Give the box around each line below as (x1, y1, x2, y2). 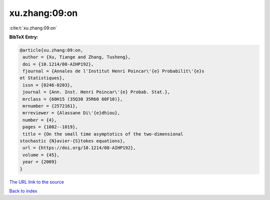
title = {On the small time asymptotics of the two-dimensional (22, 131, 183, 137)
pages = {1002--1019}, (22, 124, 78, 130)
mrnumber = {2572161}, (22, 103, 78, 109)
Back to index (9, 188, 37, 194)
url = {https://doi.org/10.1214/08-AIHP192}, (22, 145, 136, 151)
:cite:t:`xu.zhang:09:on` (9, 25, 57, 31)
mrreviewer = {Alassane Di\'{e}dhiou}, (22, 110, 120, 116)
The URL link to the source (9, 179, 64, 185)
